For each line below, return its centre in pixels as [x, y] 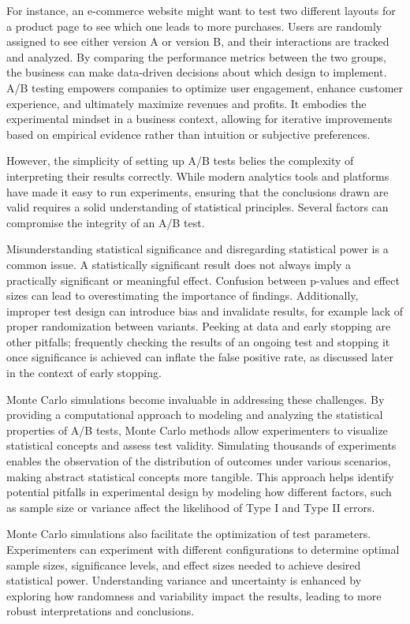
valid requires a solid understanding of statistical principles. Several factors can [198, 207]
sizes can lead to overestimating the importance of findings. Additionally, [183, 295]
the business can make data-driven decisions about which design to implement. [197, 72]
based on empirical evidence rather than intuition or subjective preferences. [188, 134]
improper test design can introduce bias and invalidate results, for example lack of [205, 310]
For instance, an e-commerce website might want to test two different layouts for [201, 10]
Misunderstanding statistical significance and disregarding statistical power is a [198, 249]
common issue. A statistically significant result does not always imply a [179, 264]
